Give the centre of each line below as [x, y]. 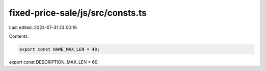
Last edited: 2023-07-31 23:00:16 [43, 27]
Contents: [19, 36]
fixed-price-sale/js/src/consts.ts [78, 13]
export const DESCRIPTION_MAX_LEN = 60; [54, 62]
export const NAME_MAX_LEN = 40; [60, 49]
